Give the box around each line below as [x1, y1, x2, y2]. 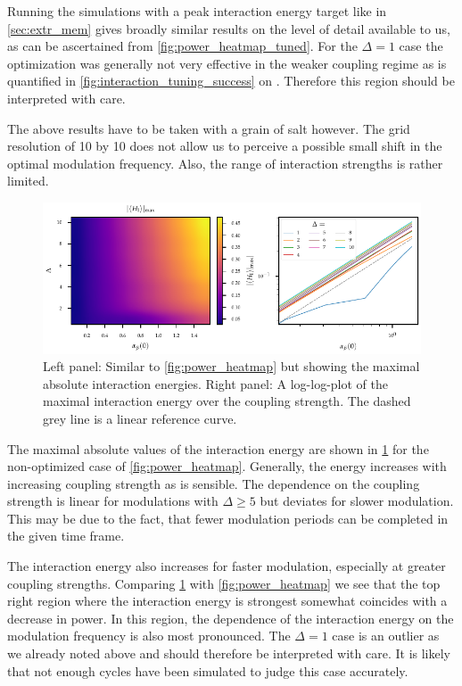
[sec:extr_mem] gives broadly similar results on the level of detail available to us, [7, 19, 450, 37]
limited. [7, 171, 49, 190]
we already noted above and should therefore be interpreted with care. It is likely [7, 644, 450, 663]
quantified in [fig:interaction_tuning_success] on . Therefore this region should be [7, 71, 455, 90]
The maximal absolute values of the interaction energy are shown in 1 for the [7, 439, 429, 458]
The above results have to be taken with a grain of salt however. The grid [7, 119, 410, 137]
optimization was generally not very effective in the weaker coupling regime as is [7, 54, 447, 72]
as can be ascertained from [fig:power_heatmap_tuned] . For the [7, 37, 358, 55]
